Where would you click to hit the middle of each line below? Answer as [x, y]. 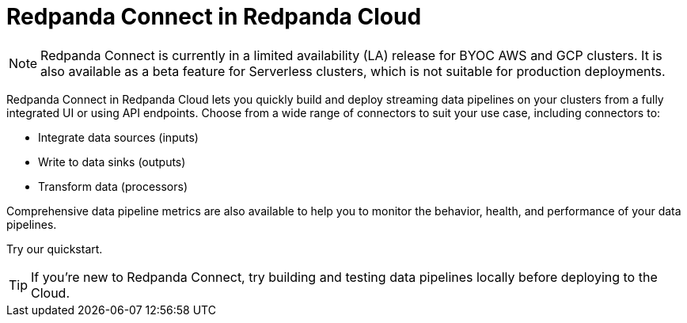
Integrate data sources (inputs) [118, 137]
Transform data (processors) [113, 186]
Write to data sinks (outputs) [112, 161]
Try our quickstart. [55, 249]
